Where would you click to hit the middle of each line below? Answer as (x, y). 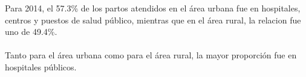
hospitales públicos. (41, 66)
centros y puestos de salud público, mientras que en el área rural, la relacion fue (153, 20)
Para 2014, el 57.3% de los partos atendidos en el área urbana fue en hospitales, (153, 8)
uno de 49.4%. (31, 32)
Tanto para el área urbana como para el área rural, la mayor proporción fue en (151, 55)
